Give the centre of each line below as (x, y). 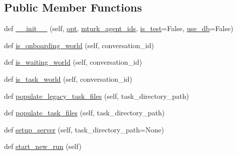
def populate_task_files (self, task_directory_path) (85, 113)
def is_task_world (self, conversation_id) (68, 79)
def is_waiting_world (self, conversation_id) (73, 62)
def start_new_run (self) (43, 146)
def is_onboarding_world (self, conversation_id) (79, 45)
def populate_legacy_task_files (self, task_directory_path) (97, 96)
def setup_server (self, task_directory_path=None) (84, 129)
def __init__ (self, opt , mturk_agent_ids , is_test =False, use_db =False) (119, 28)
